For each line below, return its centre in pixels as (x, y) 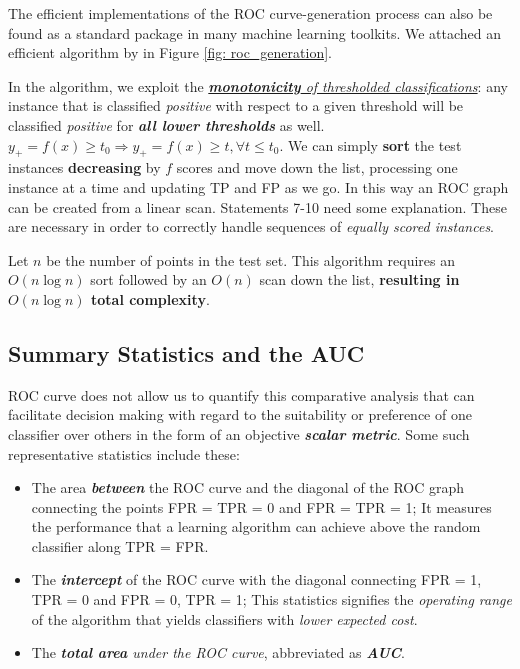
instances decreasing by (84, 167)
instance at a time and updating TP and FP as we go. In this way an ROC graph (258, 186)
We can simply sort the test (375, 144)
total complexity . (150, 298)
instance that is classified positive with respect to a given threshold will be (236, 105)
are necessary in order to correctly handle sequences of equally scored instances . (251, 226)
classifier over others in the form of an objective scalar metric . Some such (239, 433)
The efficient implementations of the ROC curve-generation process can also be (250, 13)
